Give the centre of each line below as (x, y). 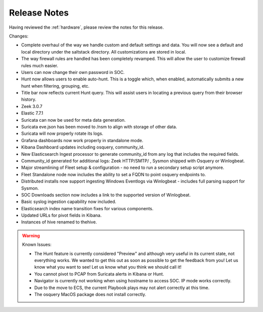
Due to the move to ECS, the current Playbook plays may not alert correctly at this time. (122, 288)
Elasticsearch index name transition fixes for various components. (87, 208)
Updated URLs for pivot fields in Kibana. (61, 215)
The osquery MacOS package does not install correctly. (90, 294)
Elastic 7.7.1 (32, 113)
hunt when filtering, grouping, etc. (55, 86)
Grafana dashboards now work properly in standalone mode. (82, 140)
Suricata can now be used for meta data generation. (74, 120)
